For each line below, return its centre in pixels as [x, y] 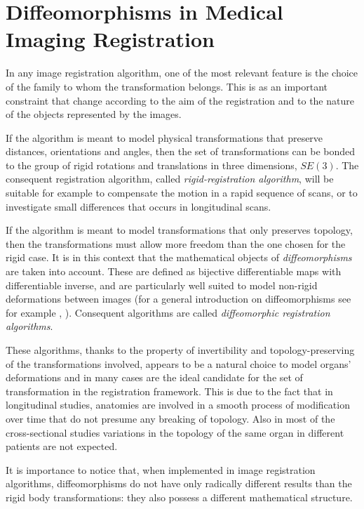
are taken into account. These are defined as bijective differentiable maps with [174, 271]
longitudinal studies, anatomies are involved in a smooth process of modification [178, 405]
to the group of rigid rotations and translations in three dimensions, [151, 165]
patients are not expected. [62, 446]
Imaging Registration [110, 39]
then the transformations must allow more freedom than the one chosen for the [176, 243]
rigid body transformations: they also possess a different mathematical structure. [179, 497]
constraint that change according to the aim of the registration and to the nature [180, 100]
